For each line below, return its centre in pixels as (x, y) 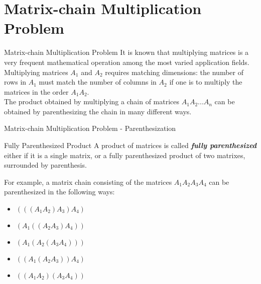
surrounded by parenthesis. (45, 165)
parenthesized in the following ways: (59, 192)
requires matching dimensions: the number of (174, 72)
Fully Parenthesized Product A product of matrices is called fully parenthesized (130, 145)
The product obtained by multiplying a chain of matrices (92, 101)
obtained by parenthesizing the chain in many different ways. (98, 111)
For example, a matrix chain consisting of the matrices (88, 182)
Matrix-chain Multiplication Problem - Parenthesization (90, 128)
